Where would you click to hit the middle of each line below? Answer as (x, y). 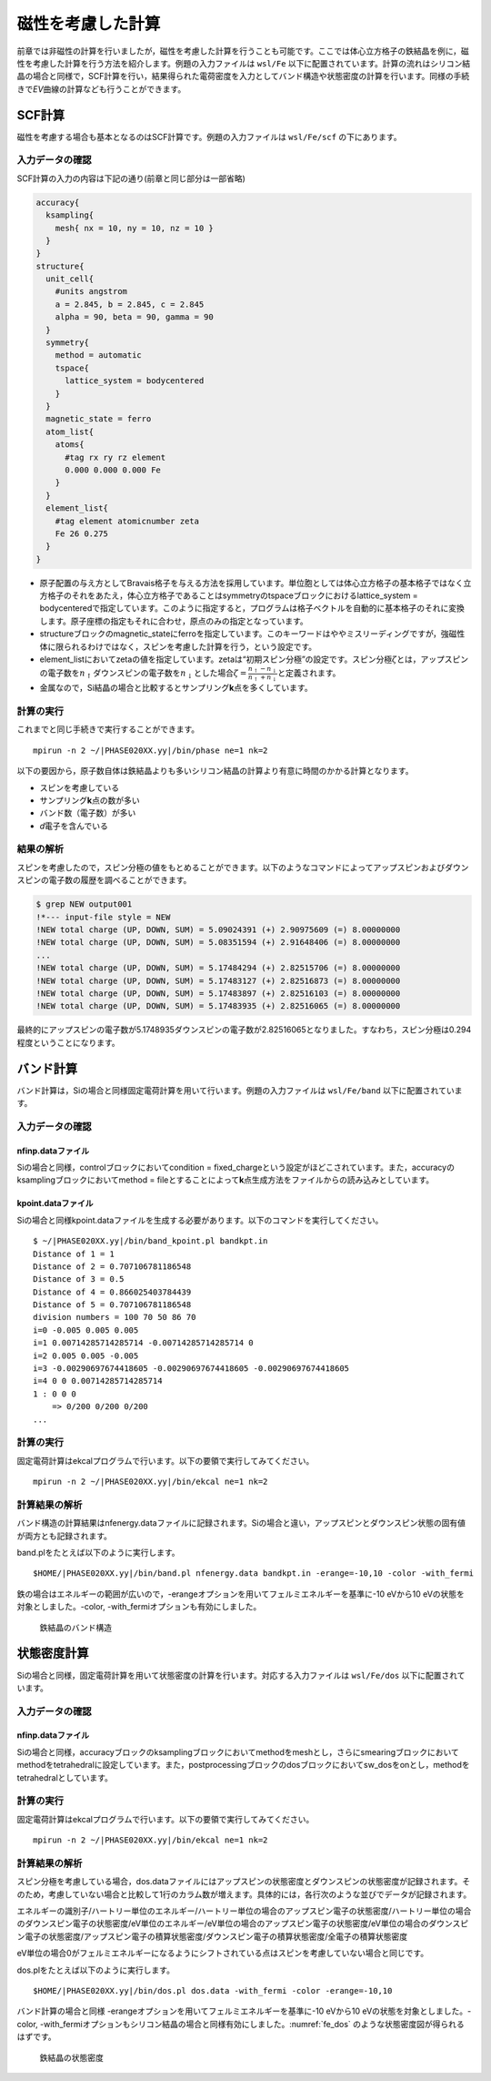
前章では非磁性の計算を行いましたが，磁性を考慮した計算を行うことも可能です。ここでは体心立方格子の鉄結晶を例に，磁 (243, 51)
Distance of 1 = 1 (74, 1254)
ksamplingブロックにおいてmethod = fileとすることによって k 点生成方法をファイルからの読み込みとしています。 (225, 1180)
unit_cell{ (70, 279)
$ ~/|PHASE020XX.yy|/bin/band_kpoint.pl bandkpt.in (150, 1241)
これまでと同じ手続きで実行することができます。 (108, 729)
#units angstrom (91, 292)
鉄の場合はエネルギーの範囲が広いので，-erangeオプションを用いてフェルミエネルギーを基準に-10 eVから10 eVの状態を (241, 1594)
